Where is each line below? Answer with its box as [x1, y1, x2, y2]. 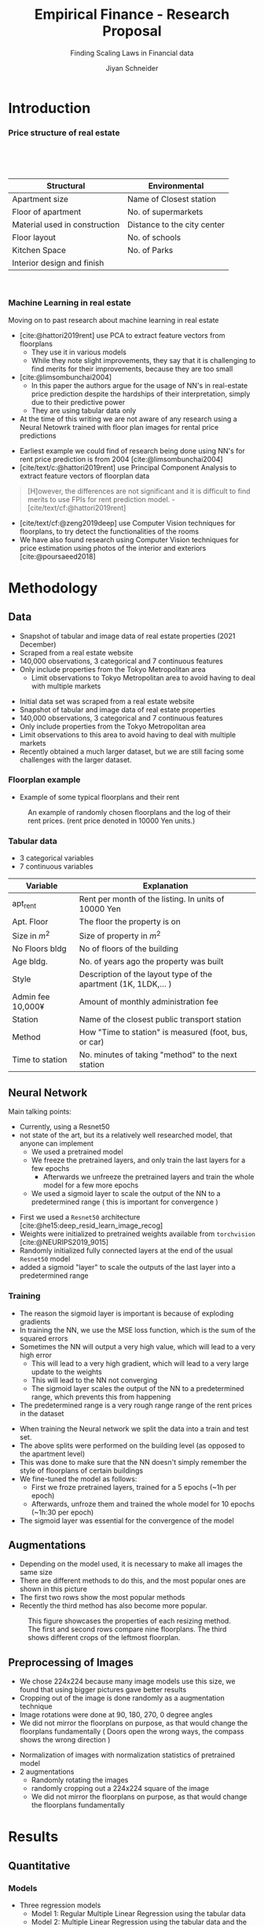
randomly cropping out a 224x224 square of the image [31, 1784, 210, 1793]
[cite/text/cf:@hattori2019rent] [27, 503, 126, 512]
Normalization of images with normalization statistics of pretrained [19, 1750, 236, 1760]
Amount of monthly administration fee [79, 997, 218, 1008]
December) [19, 639, 57, 649]
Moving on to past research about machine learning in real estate [8, 315, 219, 325]
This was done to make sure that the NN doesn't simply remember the [19, 1457, 247, 1466]
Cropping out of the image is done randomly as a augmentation [19, 1694, 225, 1703]
